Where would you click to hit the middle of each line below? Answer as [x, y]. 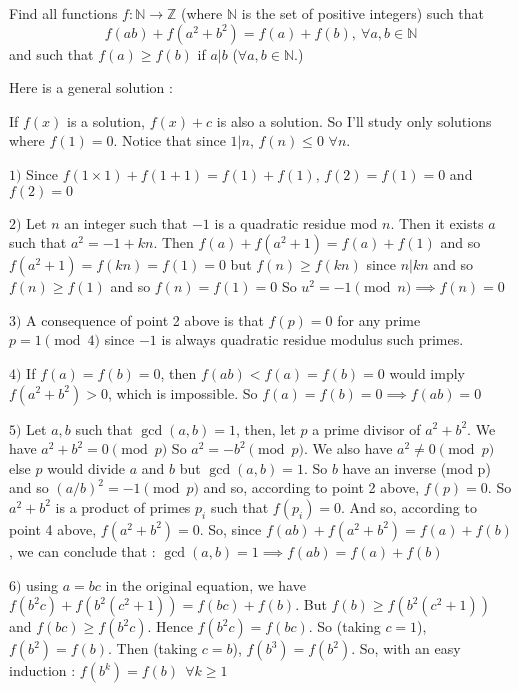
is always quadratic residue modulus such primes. [312, 339]
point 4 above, [53, 528]
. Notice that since [169, 140]
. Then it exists [437, 222]
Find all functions [63, 13]
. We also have [348, 448]
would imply [427, 372]
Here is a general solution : [91, 87]
